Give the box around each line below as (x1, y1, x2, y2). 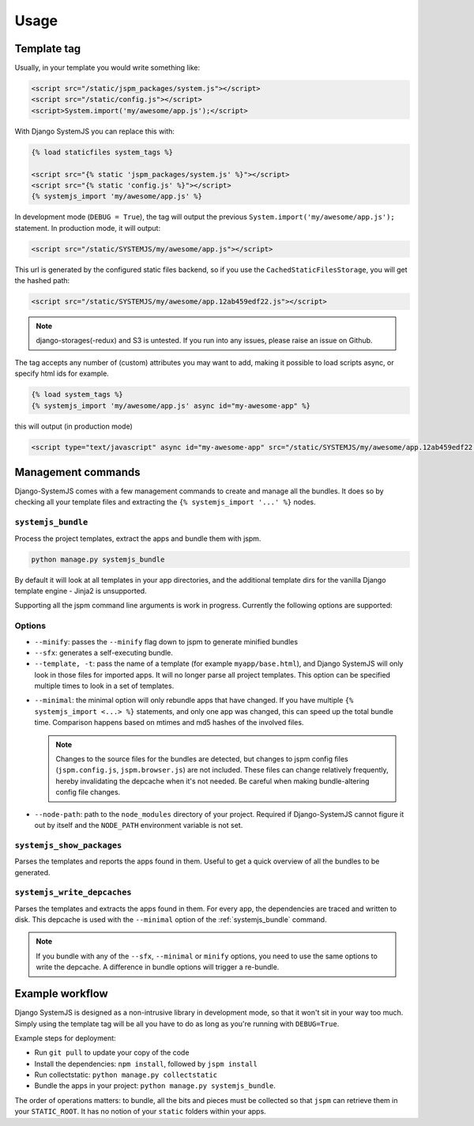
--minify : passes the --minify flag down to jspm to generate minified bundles (34, 637, 299, 646)
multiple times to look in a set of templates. (34, 681, 175, 691)
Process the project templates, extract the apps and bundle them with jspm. (14, 534, 261, 543)
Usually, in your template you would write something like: (14, 63, 201, 73)
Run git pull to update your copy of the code (34, 1048, 190, 1057)
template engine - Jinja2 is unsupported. (14, 586, 147, 595)
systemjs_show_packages (14, 840, 122, 850)
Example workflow (14, 987, 108, 1000)
